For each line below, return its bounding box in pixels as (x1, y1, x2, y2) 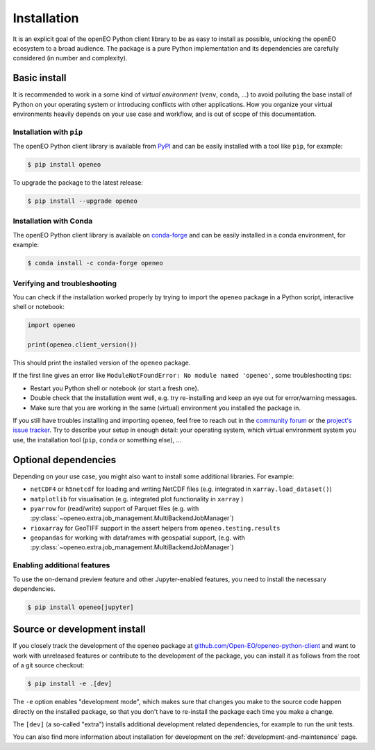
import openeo (27, 322, 76, 329)
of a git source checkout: (12, 661, 85, 669)
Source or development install (12, 624, 146, 635)
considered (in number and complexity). (12, 54, 128, 62)
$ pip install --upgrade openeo (27, 197, 138, 205)
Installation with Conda (12, 216, 93, 226)
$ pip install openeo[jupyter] (27, 603, 135, 611)
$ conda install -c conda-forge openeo (27, 259, 163, 267)
